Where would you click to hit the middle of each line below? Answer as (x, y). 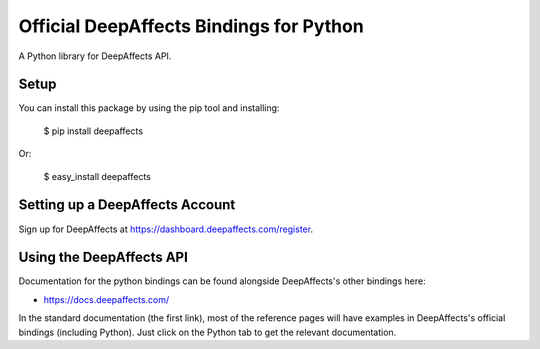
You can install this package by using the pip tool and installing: (149, 108)
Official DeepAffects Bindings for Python (191, 26)
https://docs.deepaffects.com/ (106, 299)
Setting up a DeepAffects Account (127, 205)
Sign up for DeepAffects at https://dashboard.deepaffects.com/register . (166, 229)
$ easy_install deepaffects (97, 176)
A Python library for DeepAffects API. (95, 56)
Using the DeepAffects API (103, 257)
